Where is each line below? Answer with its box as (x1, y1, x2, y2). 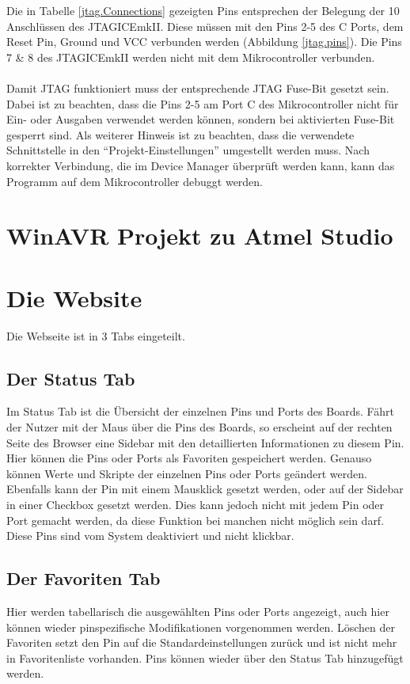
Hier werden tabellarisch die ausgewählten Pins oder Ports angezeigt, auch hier (6, 602, 389, 619)
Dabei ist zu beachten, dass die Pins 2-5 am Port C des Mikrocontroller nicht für (6, 95, 399, 112)
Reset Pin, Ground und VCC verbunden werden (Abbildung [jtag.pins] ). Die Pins (6, 33, 402, 50)
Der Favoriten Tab (6, 566, 161, 591)
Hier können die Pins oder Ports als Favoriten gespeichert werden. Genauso (6, 450, 372, 466)
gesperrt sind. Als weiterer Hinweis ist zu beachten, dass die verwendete (6, 126, 355, 142)
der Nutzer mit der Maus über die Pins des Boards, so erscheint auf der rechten (6, 419, 393, 435)
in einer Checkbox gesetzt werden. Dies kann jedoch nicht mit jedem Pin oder (6, 496, 385, 512)
